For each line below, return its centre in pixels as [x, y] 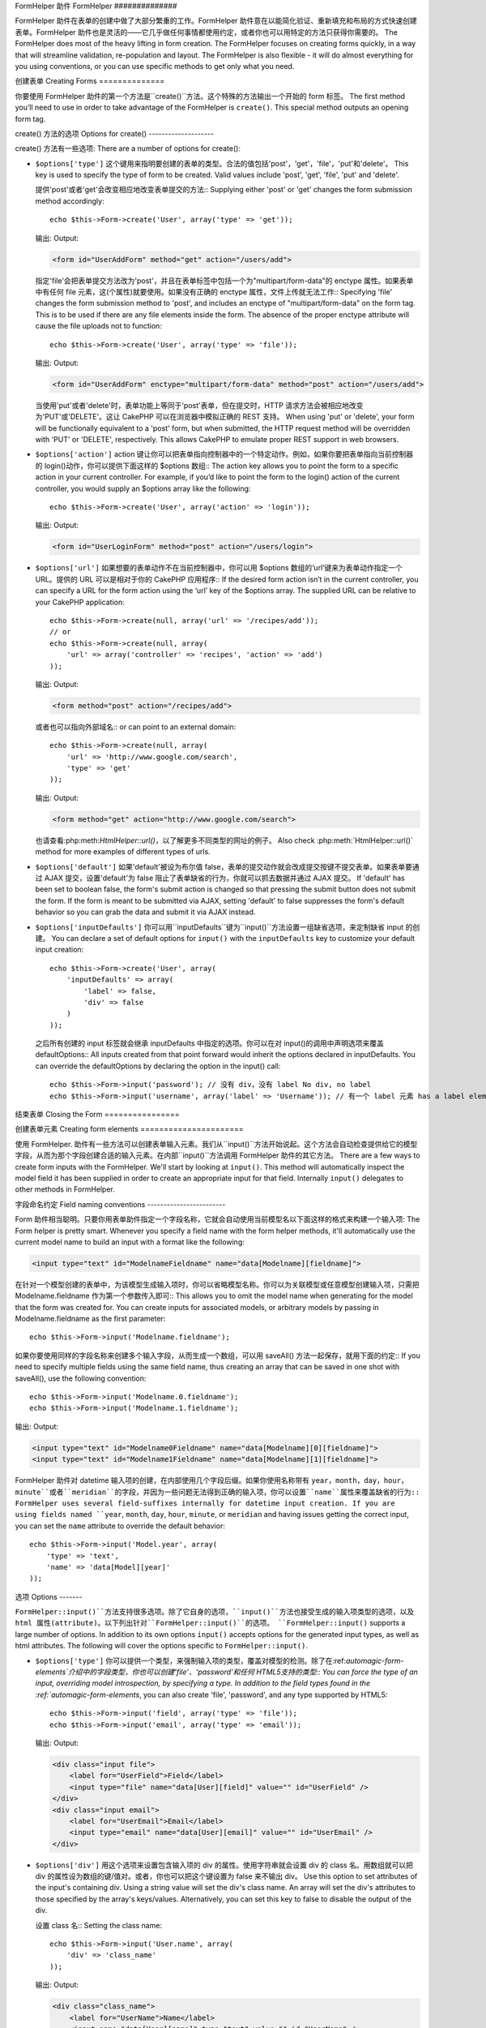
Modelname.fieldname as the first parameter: [90, 1319]
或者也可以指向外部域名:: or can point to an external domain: [136, 727]
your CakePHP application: [80, 602]
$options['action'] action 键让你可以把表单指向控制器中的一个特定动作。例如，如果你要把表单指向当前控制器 [224, 454]
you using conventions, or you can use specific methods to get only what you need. [155, 66]
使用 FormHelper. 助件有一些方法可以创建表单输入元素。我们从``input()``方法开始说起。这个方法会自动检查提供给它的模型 [216, 1144]
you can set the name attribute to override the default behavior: [120, 1526]
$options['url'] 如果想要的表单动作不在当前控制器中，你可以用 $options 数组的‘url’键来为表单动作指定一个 [219, 568]
